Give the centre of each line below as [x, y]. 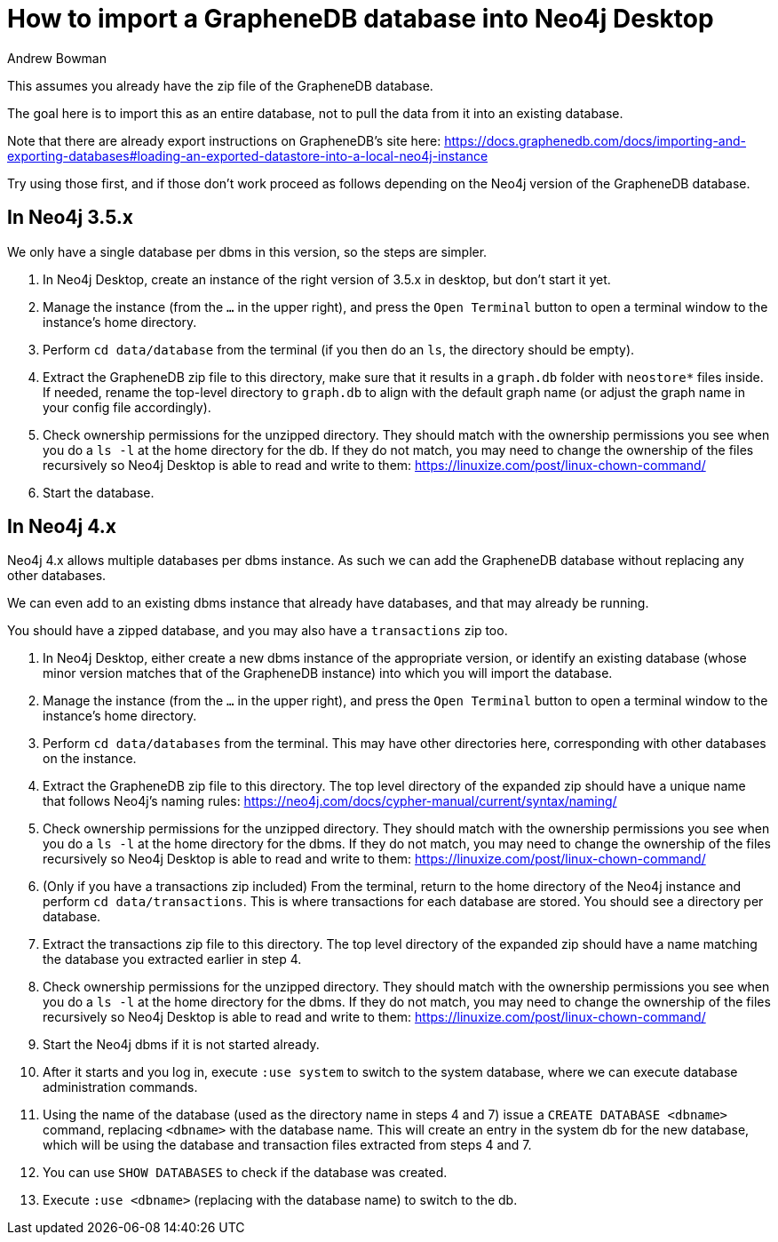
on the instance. [90, 759]
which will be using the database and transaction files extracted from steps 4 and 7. [287, 1145]
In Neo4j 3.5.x [70, 218]
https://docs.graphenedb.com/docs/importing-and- [595, 140]
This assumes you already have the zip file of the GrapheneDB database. [220, 85]
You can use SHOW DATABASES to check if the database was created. [245, 1173]
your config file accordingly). [127, 407]
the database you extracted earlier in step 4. [172, 959]
